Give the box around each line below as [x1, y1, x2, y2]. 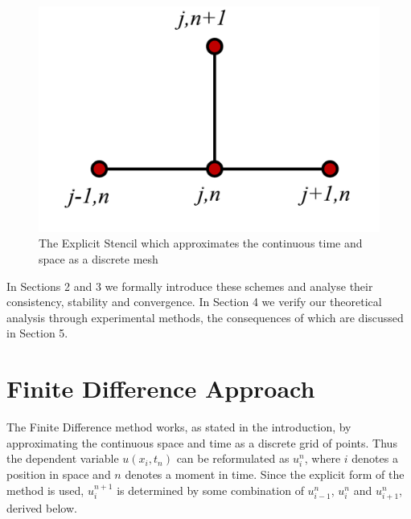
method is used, [6, 481, 84, 498]
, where [304, 450, 341, 467]
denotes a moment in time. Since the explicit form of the [125, 466, 405, 483]
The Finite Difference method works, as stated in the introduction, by [6, 419, 351, 435]
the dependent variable [6, 450, 119, 467]
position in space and [6, 466, 111, 483]
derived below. [6, 500, 77, 517]
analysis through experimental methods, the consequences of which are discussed [6, 309, 404, 325]
